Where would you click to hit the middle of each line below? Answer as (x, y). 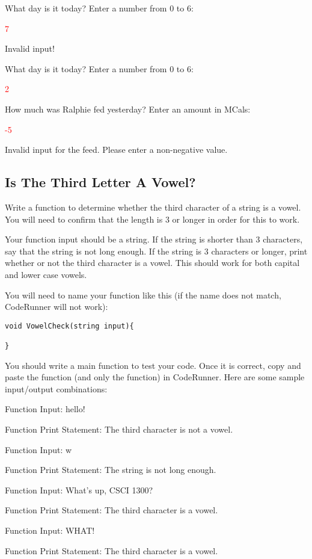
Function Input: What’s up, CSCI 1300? (79, 490)
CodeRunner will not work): (57, 307)
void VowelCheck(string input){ (69, 326)
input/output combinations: (56, 388)
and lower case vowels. (46, 274)
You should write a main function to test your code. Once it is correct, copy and (153, 365)
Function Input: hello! (45, 409)
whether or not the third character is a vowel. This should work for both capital (152, 263)
